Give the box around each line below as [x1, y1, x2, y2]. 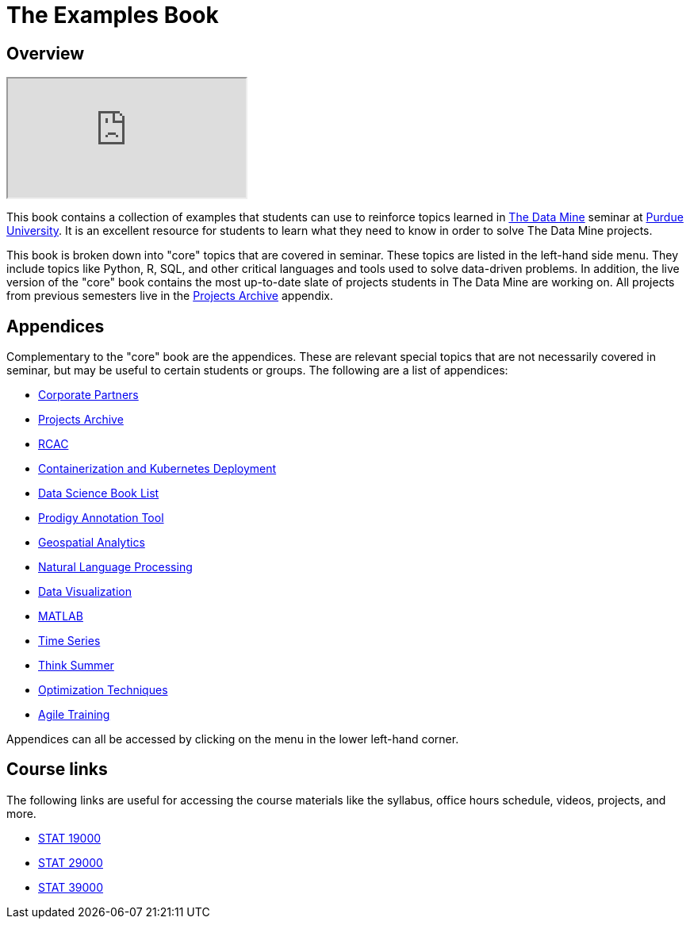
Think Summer [38, 658, 114, 673]
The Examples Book [6, 2, 219, 29]
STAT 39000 [38, 880, 104, 894]
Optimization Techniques [38, 683, 168, 697]
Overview [6, 43, 85, 63]
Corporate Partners [38, 388, 139, 402]
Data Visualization [38, 585, 132, 599]
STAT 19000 [38, 831, 102, 845]
